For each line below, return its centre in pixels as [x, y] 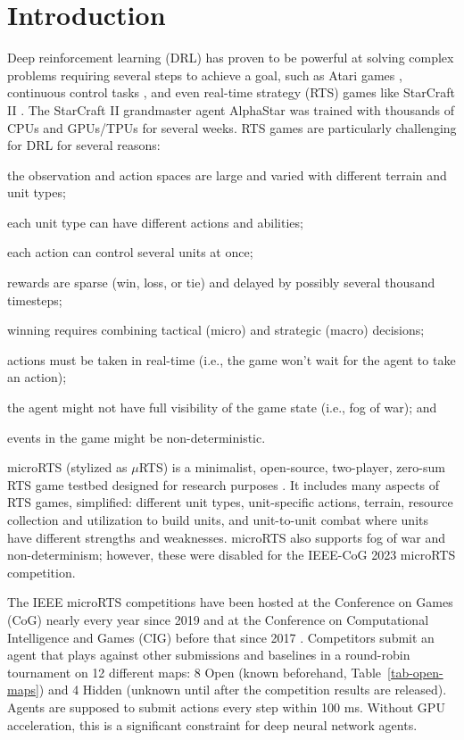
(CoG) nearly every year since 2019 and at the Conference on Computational [218, 619]
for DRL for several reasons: [84, 145]
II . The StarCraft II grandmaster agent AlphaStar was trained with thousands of [231, 109]
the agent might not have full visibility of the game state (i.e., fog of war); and [222, 407]
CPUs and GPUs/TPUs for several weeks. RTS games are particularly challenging [232, 127]
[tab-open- [415, 672]
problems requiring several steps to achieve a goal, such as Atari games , [205, 75]
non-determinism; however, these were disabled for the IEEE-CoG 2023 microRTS [232, 555]
